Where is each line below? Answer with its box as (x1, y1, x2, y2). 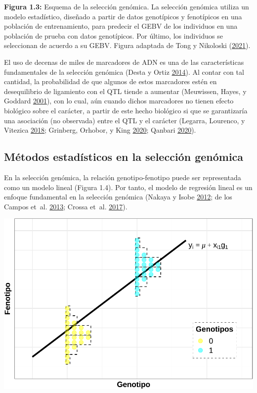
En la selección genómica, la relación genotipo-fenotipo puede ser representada (4, 172, 241, 182)
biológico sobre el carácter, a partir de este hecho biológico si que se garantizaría (4, 105, 248, 115)
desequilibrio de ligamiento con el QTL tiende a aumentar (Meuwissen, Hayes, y (4, 86, 247, 96)
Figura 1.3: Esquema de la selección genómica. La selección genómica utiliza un (4, 1, 249, 11)
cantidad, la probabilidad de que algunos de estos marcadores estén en (4, 76, 217, 87)
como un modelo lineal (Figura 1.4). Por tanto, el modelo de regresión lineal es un (4, 182, 253, 192)
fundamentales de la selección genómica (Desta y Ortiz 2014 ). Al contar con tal (4, 66, 244, 77)
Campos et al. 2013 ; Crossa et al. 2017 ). (4, 201, 128, 211)
